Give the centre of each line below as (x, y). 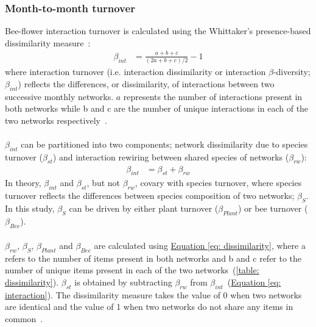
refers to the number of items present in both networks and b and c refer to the (153, 258)
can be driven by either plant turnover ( (144, 208)
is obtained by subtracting (123, 282)
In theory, (23, 183)
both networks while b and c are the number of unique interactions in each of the (157, 108)
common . (24, 319)
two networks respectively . (56, 120)
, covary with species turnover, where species (218, 183)
